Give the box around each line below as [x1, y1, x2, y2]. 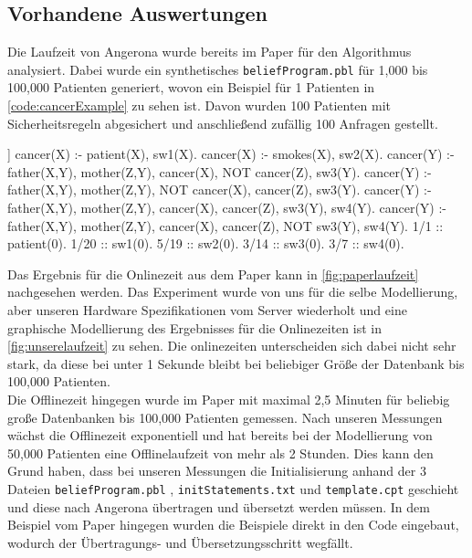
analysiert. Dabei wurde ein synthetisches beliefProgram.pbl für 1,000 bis [7, 59, 428, 79]
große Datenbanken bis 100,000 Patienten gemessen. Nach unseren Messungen [7, 407, 443, 426]
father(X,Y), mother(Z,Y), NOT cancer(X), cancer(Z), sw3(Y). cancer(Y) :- [7, 180, 432, 199]
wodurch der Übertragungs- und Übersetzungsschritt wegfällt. [7, 532, 353, 552]
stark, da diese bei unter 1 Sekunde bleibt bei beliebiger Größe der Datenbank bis [7, 353, 465, 373]
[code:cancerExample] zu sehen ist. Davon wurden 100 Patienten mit [7, 96, 392, 115]
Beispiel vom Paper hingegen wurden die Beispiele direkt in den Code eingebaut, [7, 515, 459, 534]
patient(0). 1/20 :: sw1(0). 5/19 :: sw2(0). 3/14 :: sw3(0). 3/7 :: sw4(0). [7, 234, 404, 253]
